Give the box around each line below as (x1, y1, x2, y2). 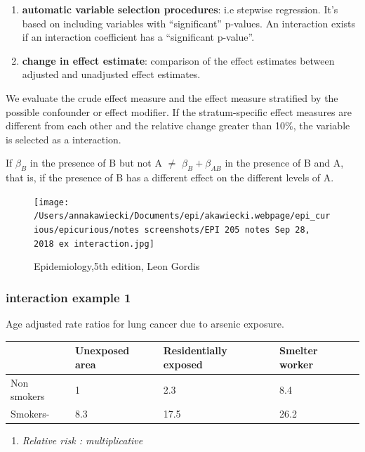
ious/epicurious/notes (34, 225, 140, 235)
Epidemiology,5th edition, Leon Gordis (34, 259, 200, 273)
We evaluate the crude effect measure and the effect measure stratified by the (6, 90, 338, 105)
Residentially (163, 343, 227, 358)
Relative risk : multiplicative (22, 433, 143, 448)
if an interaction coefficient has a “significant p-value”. (22, 30, 255, 44)
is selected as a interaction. (6, 131, 121, 146)
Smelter (279, 343, 318, 358)
